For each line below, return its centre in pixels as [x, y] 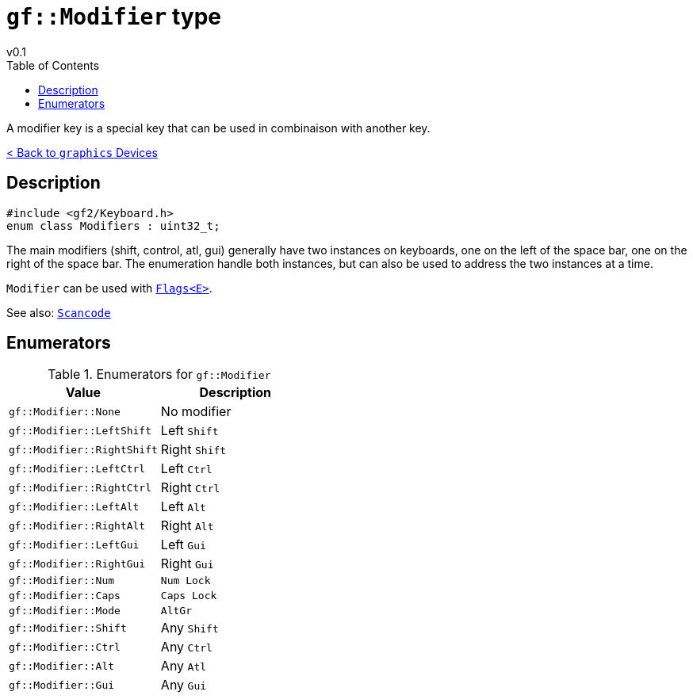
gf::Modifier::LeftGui [74, 544]
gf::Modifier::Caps [65, 596]
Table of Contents [53, 65]
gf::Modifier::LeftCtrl [77, 468]
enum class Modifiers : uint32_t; [113, 225]
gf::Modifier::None [65, 411]
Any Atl [184, 666]
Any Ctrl [186, 647]
